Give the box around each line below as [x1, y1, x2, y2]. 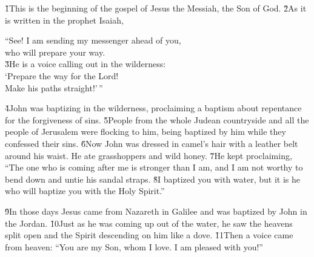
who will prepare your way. [5, 45, 105, 58]
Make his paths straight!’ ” [5, 81, 103, 94]
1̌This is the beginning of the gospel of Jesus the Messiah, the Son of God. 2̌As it [5, 2, 307, 14]
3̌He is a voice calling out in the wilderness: [5, 57, 166, 70]
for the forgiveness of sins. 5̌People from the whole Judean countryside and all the [5, 113, 309, 126]
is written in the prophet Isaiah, [5, 13, 124, 26]
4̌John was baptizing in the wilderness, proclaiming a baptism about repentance [5, 102, 302, 114]
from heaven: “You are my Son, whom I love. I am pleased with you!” [5, 240, 263, 253]
